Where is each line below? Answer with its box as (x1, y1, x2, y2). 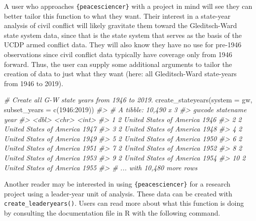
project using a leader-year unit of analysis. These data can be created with (4, 188, 232, 198)
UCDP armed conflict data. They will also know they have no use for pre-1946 (4, 39, 242, 50)
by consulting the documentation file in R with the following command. (4, 208, 220, 218)
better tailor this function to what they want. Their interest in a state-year (4, 10, 231, 21)
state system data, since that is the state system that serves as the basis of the (4, 30, 242, 40)
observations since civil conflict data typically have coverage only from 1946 (4, 49, 232, 60)
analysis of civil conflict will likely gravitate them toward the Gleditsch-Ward (4, 20, 237, 31)
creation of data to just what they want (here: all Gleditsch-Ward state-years (4, 68, 237, 79)
